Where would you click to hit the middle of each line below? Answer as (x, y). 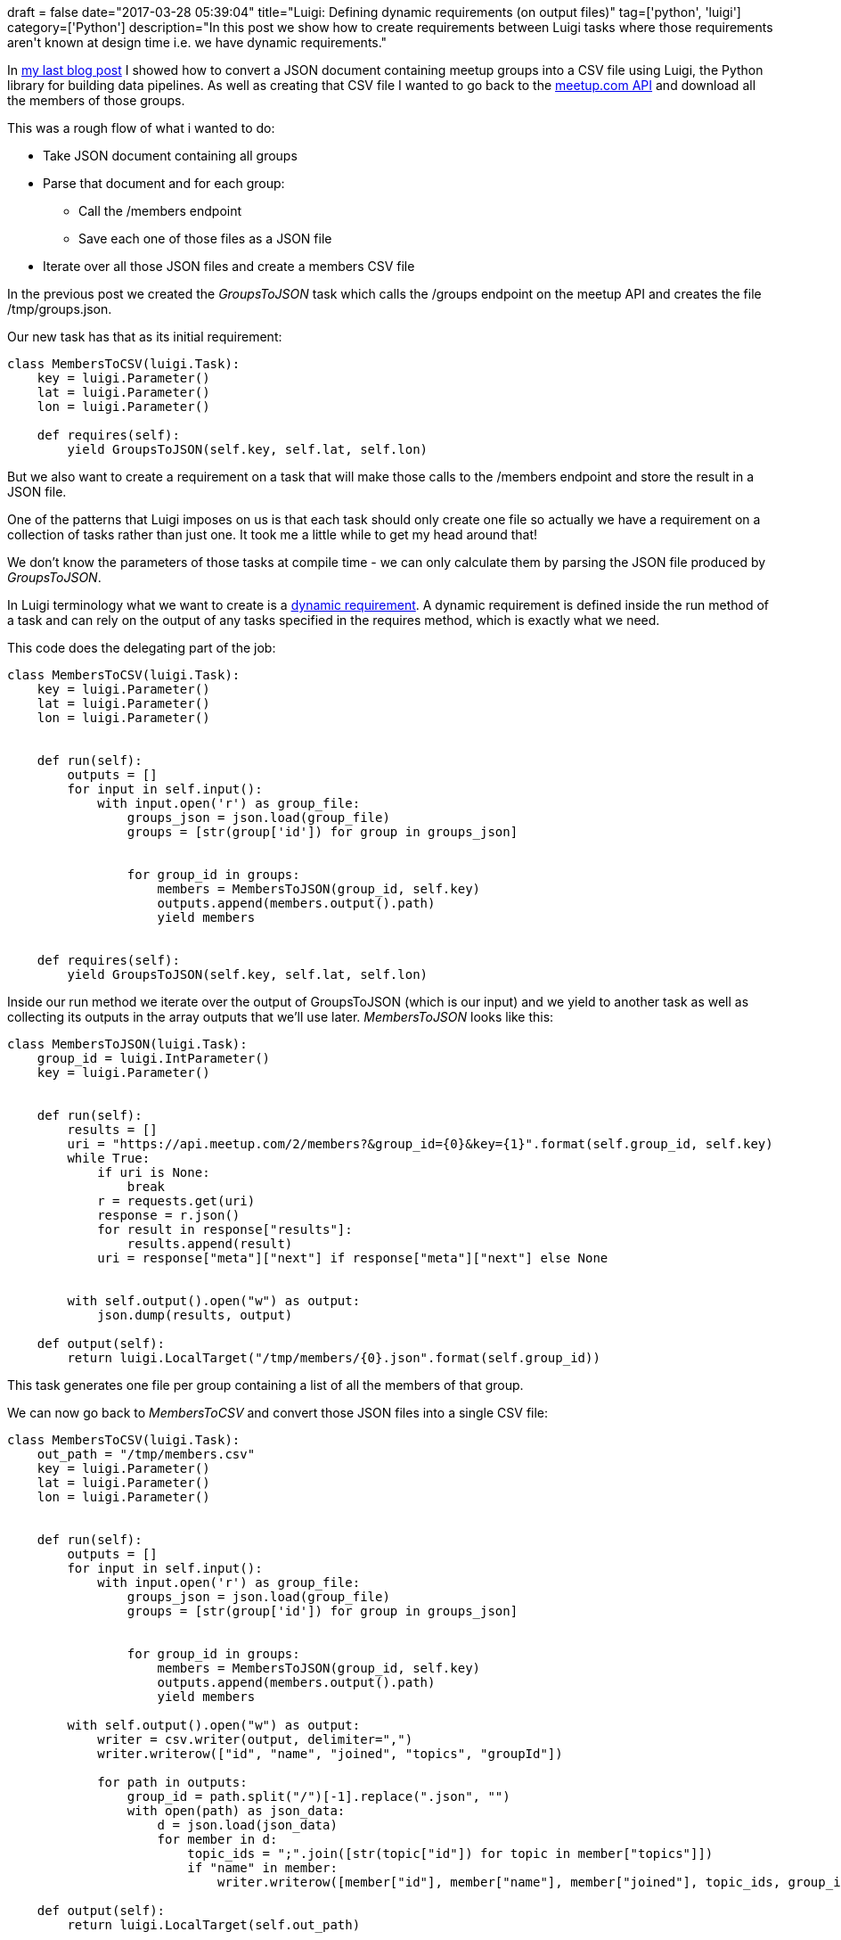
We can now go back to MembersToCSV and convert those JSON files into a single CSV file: (278, 1413)
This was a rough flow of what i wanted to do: (141, 128)
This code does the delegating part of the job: (142, 648)
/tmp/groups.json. (60, 309)
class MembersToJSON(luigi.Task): (127, 1044)
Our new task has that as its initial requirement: (145, 337)
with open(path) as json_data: (236, 1811)
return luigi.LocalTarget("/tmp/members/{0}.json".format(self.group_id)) (334, 1358)
